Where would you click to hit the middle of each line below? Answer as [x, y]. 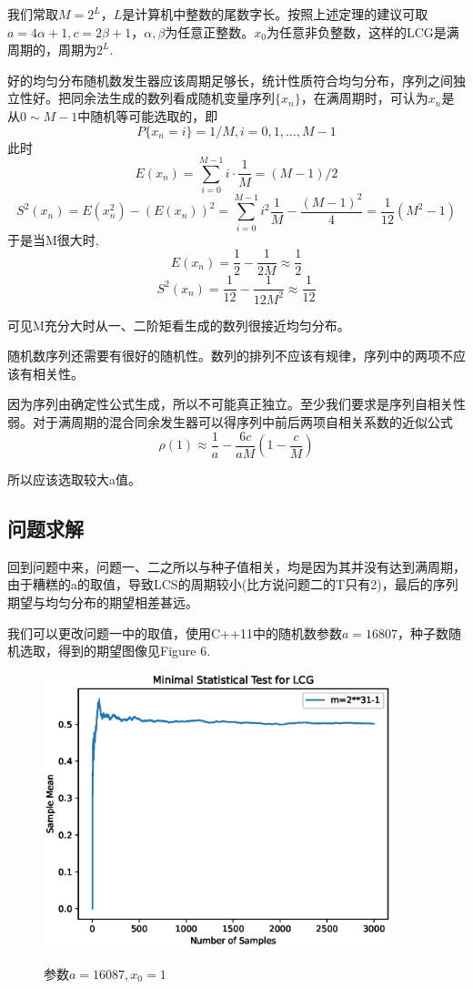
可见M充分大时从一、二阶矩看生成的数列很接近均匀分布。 [179, 325]
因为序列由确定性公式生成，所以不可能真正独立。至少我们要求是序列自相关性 [236, 404]
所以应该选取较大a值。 [74, 479]
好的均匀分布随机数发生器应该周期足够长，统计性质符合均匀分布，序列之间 [230, 80]
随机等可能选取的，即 [154, 115]
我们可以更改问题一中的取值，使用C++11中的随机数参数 [175, 632]
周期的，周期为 [52, 50]
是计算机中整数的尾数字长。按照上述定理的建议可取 [275, 14]
